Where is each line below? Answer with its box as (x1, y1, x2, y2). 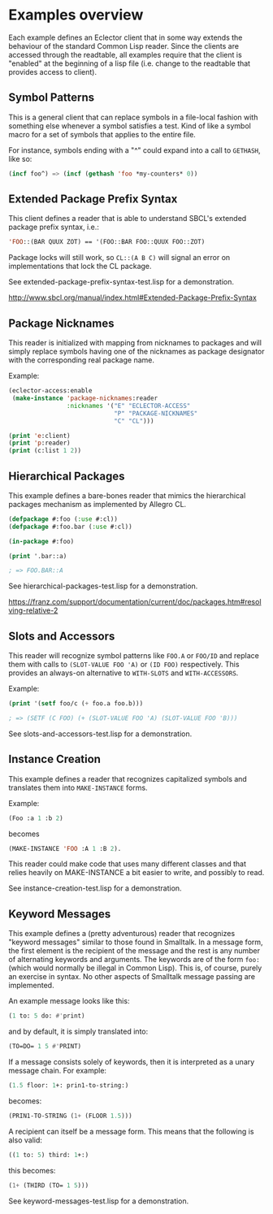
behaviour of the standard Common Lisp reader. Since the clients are (8, 41, 240, 50)
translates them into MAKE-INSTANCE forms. (8, 783, 148, 792)
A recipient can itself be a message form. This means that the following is (8, 1126, 254, 1136)
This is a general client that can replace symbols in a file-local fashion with (8, 112, 258, 122)
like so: (8, 154, 32, 163)
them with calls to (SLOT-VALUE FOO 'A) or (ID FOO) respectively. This (8, 660, 240, 670)
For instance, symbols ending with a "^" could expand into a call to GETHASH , (8, 145, 262, 155)
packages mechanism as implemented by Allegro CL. (8, 499, 187, 509)
